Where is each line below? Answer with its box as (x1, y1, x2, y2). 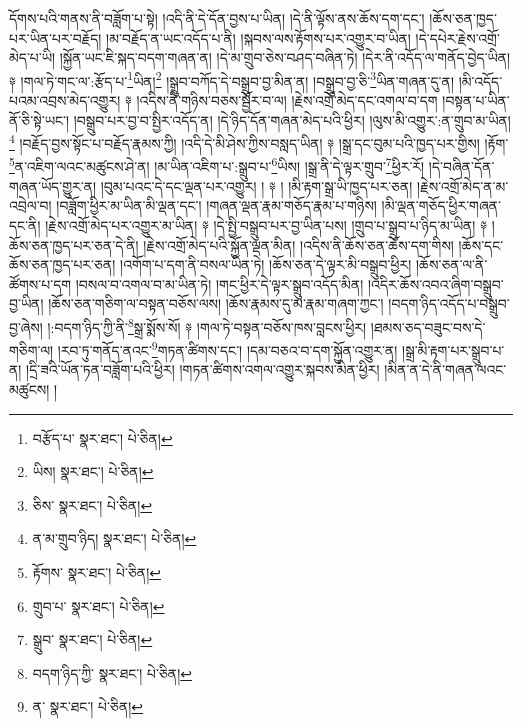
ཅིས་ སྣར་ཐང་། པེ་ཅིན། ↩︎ (32, 494, 153, 515)
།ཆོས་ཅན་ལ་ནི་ (415, 254, 488, 275)
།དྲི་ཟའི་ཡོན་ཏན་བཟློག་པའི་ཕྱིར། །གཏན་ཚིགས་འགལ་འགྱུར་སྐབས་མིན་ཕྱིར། (26, 359, 380, 380)
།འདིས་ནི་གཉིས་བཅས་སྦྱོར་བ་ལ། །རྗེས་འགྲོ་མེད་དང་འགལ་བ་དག (136, 90, 438, 111)
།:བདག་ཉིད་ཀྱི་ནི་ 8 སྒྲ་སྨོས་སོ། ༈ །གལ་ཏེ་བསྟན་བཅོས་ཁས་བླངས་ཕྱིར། (47, 313, 367, 337)
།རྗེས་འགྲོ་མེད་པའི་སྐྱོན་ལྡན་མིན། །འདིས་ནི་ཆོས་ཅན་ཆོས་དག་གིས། (143, 234, 454, 255)
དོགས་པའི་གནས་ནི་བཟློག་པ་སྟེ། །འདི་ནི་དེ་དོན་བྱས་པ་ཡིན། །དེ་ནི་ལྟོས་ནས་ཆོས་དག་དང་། (9, 8, 425, 28)
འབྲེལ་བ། (9, 195, 52, 216)
